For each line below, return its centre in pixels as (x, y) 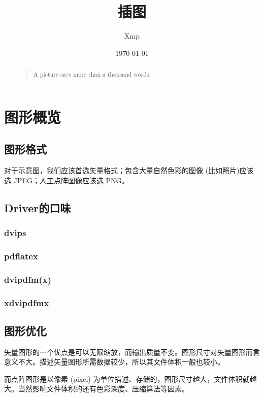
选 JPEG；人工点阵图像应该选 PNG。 (67, 180)
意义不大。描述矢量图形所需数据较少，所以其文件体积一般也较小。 (114, 362)
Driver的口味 (38, 207)
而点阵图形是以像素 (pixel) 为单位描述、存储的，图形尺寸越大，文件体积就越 (130, 378)
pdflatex (21, 256)
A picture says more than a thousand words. (92, 74)
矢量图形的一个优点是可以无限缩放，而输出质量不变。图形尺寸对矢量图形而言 (132, 352)
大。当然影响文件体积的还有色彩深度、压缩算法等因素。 (96, 389)
